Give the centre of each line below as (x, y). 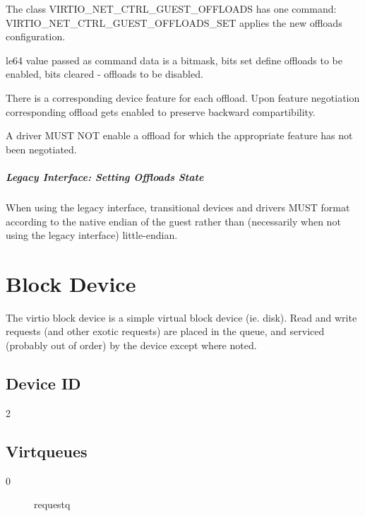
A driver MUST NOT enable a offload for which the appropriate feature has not (179, 135)
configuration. (36, 36)
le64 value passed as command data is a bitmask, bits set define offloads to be (174, 60)
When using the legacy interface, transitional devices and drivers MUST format (178, 207)
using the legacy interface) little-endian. (92, 235)
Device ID (43, 383)
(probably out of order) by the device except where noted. (131, 345)
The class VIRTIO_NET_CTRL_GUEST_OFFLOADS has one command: (171, 8)
